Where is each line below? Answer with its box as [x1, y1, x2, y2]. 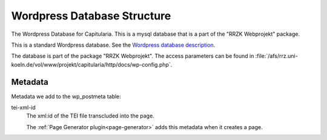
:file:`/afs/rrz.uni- [255, 52, 298, 60]
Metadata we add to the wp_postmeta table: [11, 93, 121, 100]
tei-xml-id [11, 104, 36, 112]
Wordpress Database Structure [11, 9, 171, 22]
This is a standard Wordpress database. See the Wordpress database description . [11, 41, 216, 48]
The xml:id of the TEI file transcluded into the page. [26, 112, 154, 119]
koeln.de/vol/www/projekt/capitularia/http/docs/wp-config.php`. [11, 61, 173, 68]
